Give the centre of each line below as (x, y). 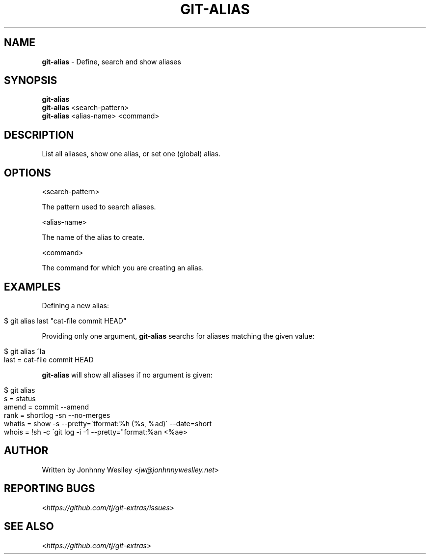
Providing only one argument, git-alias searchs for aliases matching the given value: (178, 336)
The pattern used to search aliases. (99, 207)
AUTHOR (26, 451)
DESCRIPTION (39, 135)
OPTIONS (27, 173)
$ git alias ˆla (25, 351)
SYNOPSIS (31, 81)
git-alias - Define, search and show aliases (111, 61)
